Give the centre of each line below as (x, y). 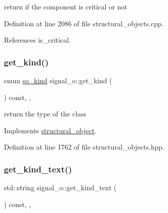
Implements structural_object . (50, 130)
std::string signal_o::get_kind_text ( (60, 187)
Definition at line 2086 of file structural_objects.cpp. (84, 23)
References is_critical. (37, 40)
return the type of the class (45, 114)
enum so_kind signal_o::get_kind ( (58, 80)
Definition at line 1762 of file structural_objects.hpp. (84, 147)
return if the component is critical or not (66, 6)
